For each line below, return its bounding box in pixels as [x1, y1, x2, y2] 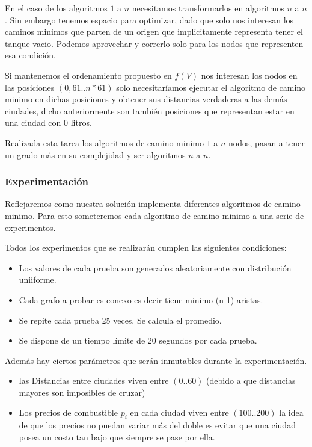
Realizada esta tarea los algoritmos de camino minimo [5, 136, 204, 149]
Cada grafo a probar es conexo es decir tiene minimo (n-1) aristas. [19, 293, 263, 306]
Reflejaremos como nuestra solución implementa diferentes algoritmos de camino [5, 197, 301, 210]
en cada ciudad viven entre [130, 406, 229, 419]
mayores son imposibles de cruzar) [19, 386, 145, 398]
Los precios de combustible [19, 406, 118, 419]
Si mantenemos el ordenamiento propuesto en [5, 69, 172, 81]
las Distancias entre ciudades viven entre [19, 374, 169, 387]
